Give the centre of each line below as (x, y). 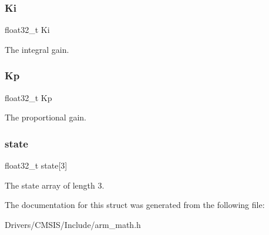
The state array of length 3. (55, 185)
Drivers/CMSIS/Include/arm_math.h (73, 224)
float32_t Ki (27, 30)
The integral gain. (37, 49)
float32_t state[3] (36, 165)
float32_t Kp (28, 97)
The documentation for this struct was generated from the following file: (135, 205)
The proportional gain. (46, 117)
